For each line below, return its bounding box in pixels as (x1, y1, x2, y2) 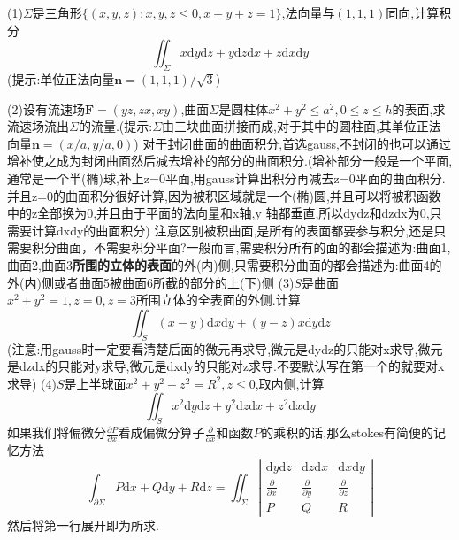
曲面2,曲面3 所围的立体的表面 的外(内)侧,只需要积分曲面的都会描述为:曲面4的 (7, 255, 442, 274)
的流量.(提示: (78, 117, 153, 135)
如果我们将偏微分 (7, 423, 106, 442)
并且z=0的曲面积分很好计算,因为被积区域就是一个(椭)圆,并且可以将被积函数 (7, 186, 441, 204)
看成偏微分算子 (118, 423, 205, 442)
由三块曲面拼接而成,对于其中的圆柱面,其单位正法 (162, 117, 441, 135)
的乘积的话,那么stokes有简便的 (261, 423, 433, 442)
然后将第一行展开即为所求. (7, 516, 159, 535)
